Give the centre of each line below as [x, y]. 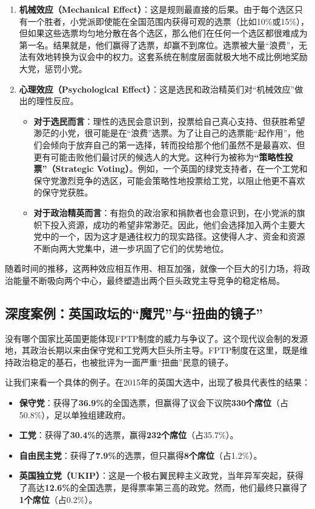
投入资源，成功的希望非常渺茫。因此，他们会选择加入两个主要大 [178, 224]
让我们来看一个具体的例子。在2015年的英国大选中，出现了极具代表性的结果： [157, 382]
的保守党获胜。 [63, 192]
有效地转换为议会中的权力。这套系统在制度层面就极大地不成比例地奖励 [167, 57]
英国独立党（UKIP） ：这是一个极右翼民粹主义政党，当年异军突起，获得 [161, 475]
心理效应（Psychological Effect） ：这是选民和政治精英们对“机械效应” [157, 89]
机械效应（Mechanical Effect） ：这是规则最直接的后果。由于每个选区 [157, 9]
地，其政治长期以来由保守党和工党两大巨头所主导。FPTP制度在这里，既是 [152, 350]
